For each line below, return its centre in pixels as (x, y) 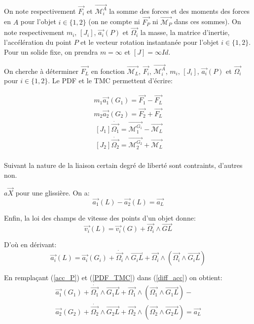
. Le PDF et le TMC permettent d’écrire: (110, 81)
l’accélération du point (38, 42)
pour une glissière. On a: (53, 192)
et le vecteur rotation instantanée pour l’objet (150, 42)
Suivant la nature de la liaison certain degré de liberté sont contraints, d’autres (123, 165)
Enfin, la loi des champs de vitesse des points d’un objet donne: (100, 217)
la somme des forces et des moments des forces (180, 11)
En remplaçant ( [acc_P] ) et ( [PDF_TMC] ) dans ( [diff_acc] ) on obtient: (113, 277)
